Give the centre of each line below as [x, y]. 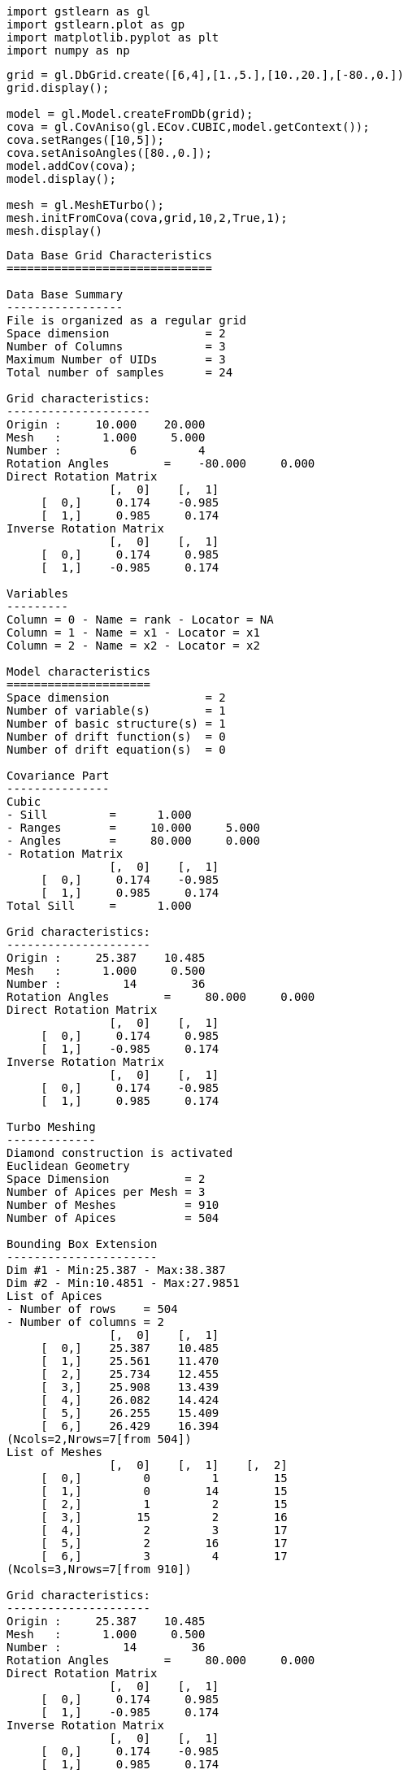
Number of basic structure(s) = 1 [116, 724]
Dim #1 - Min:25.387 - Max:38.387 [116, 1270]
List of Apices [55, 1296]
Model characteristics [79, 672]
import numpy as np [68, 50]
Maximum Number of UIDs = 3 [116, 359]
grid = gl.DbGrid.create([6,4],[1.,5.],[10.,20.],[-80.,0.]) [205, 75]
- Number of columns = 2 [85, 1322]
